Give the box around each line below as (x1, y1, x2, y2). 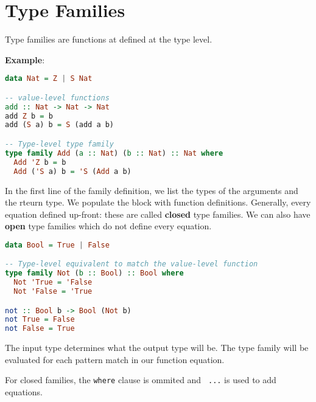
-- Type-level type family (5, 140, 114, 148)
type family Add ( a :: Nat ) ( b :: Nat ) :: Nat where (5, 148, 223, 158)
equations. (5, 386, 43, 398)
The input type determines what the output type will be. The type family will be (5, 341, 309, 354)
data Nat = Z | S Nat (5, 74, 93, 83)
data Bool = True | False (5, 240, 110, 249)
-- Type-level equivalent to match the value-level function (5, 260, 258, 269)
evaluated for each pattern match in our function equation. (5, 353, 225, 366)
